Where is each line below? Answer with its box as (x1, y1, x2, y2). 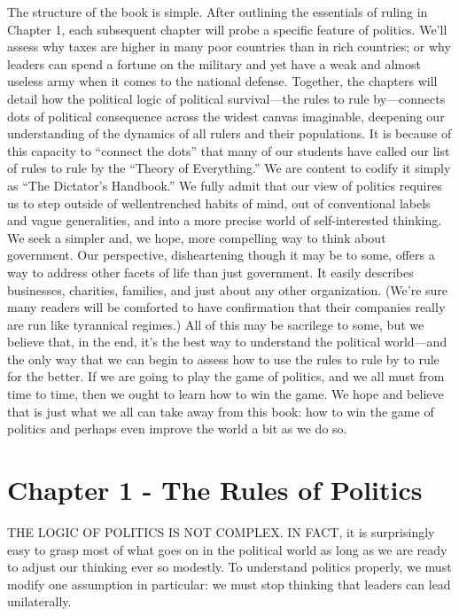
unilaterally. (7, 592, 72, 611)
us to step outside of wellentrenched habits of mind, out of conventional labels (7, 193, 431, 212)
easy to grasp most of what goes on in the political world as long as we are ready (7, 540, 447, 558)
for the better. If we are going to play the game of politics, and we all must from (7, 367, 445, 386)
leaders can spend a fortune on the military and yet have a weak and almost (7, 54, 421, 73)
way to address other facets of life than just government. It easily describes (7, 262, 414, 281)
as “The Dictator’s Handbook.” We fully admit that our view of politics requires (7, 175, 442, 194)
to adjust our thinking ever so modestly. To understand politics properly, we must (7, 558, 452, 576)
